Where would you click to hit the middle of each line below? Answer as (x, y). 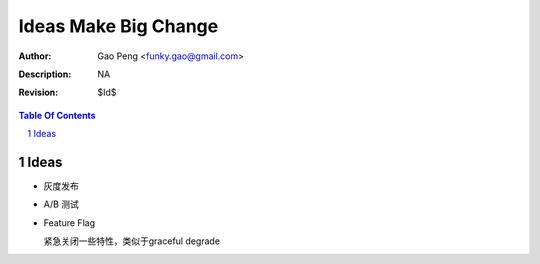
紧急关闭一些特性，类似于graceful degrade (131, 241)
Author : (35, 56)
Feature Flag (69, 222)
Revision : (38, 92)
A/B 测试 (61, 204)
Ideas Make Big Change (118, 26)
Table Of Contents (57, 115)
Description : (45, 74)
